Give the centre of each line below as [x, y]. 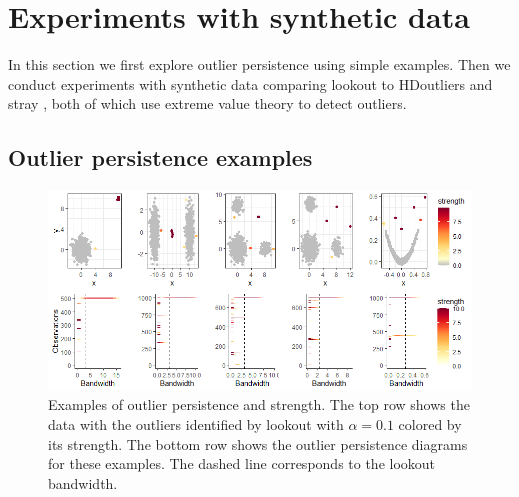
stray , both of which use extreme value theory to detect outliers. [207, 103]
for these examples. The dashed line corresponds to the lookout [242, 463]
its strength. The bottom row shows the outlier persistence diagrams [258, 443]
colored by [430, 424]
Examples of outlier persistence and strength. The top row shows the [259, 404]
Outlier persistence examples [160, 157]
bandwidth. [83, 482]
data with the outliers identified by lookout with [196, 424]
